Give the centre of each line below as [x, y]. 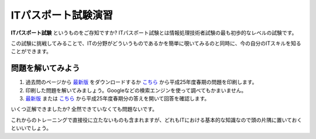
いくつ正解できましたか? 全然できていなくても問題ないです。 [84, 109]
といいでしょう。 [31, 128]
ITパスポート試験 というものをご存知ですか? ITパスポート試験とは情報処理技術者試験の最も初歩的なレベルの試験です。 [154, 33]
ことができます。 [31, 51]
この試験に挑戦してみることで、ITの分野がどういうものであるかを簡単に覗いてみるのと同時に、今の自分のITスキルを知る [156, 43]
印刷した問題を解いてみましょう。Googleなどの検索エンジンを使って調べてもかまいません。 [136, 90]
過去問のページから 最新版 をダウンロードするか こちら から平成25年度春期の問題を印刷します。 [141, 82]
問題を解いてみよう [45, 68]
